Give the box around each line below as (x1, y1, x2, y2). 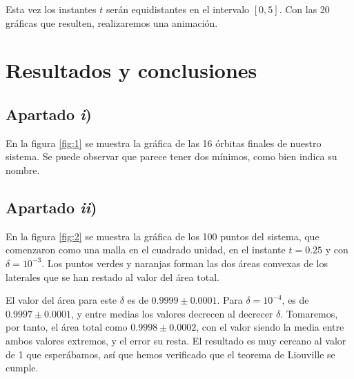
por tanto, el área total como (6, 320, 128, 334)
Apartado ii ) (6, 196, 97, 217)
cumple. (6, 360, 39, 375)
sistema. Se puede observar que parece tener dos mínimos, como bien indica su (6, 149, 337, 164)
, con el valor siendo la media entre (196, 320, 344, 334)
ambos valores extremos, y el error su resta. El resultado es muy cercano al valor (6, 333, 346, 347)
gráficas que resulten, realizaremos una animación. (6, 15, 218, 30)
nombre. (6, 162, 40, 177)
